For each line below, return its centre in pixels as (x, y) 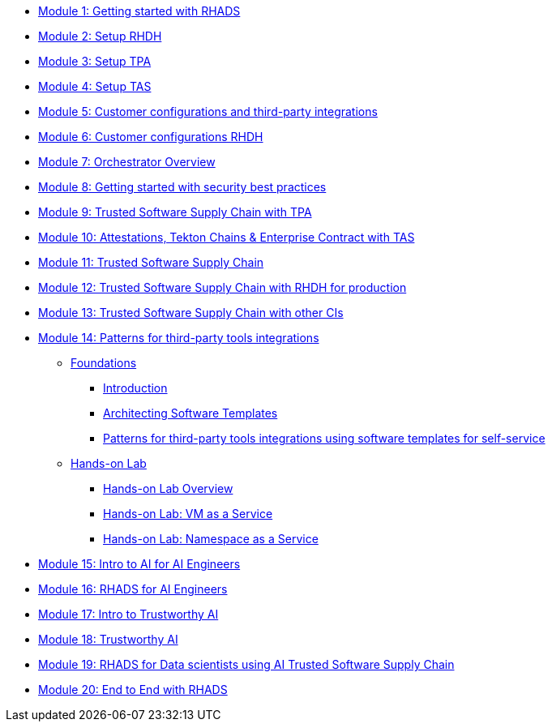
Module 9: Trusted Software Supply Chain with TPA (175, 212)
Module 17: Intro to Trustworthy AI (128, 614)
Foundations (104, 363)
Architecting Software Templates (190, 413)
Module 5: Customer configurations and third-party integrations (208, 111)
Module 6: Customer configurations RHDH (151, 137)
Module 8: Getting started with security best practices (182, 187)
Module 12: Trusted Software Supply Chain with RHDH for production (223, 287)
